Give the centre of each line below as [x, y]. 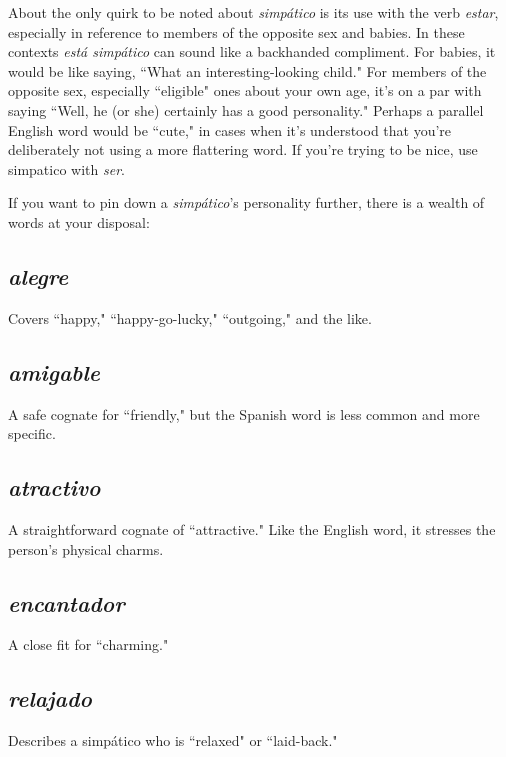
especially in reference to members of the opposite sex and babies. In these [236, 31]
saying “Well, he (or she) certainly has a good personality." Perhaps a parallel [246, 109]
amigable [54, 371]
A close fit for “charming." [88, 644]
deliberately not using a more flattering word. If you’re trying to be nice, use [243, 149]
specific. [32, 433]
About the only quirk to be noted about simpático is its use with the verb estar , [253, 12]
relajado [50, 698]
